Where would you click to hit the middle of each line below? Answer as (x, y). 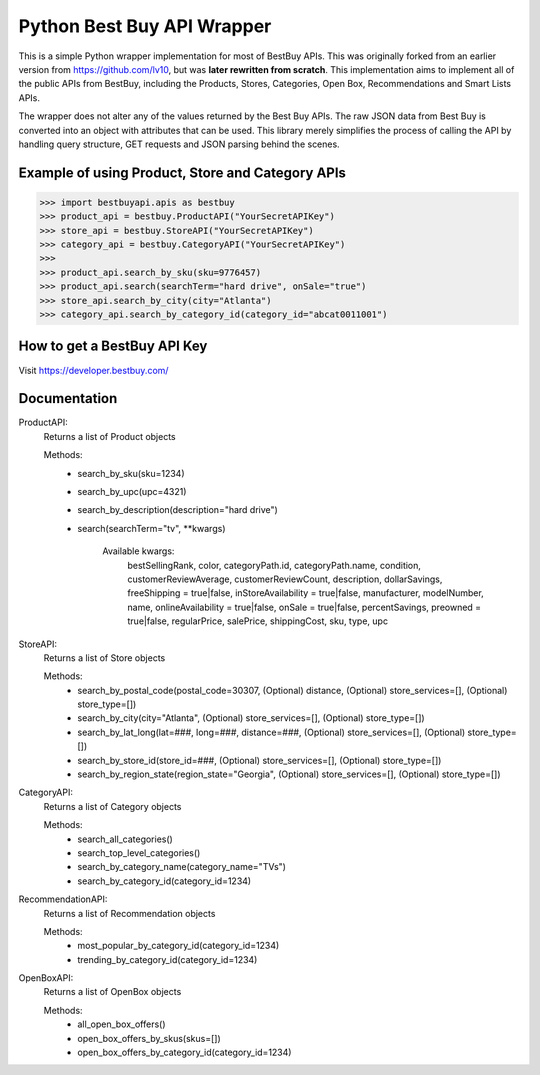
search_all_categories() (125, 839)
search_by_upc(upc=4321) (132, 491)
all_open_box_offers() (121, 1024)
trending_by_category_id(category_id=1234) (167, 959)
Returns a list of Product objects (110, 436)
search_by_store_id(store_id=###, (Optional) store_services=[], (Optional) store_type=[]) (259, 760)
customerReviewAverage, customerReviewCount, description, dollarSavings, (285, 579)
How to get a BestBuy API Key (113, 346)
